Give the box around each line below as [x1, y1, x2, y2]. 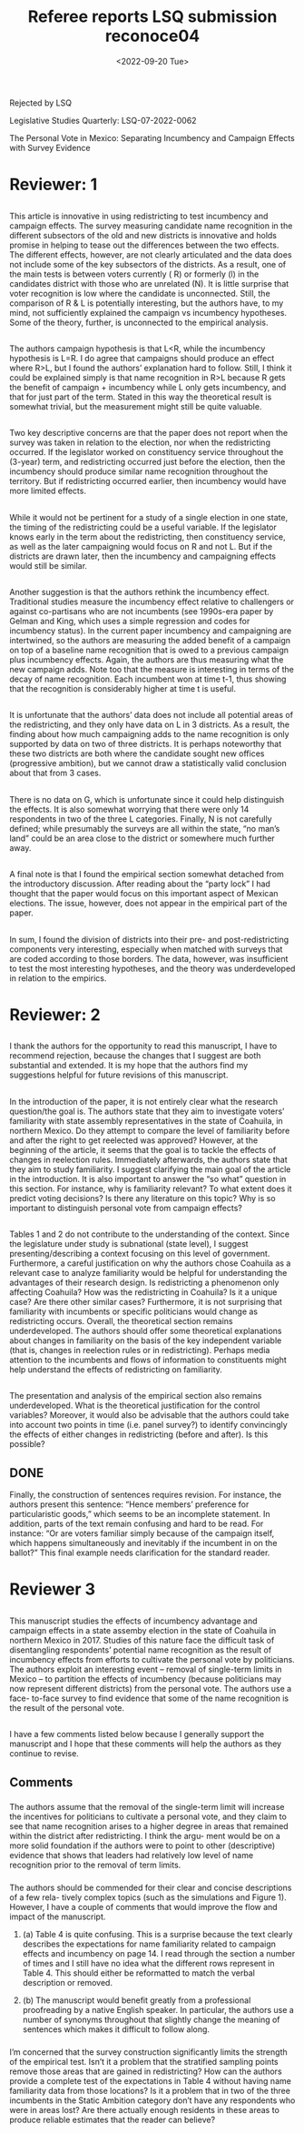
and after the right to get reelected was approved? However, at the [9, 1135, 259, 1146]
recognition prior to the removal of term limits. [9, 1859, 181, 1871]
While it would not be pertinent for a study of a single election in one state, [9, 511, 289, 522]
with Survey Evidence [9, 142, 91, 153]
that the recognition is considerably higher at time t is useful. [9, 683, 237, 694]
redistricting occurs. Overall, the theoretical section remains [9, 1316, 233, 1326]
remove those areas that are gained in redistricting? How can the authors [9, 2066, 283, 2077]
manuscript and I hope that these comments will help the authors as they [9, 1738, 282, 1749]
